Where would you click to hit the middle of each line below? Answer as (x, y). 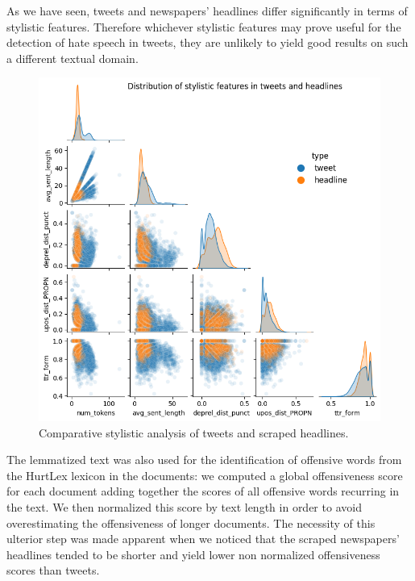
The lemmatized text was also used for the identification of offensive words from (204, 460)
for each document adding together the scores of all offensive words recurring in (203, 491)
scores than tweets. (53, 570)
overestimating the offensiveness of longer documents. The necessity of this (191, 522)
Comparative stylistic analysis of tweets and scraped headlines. (194, 432)
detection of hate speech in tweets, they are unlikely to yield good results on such (207, 42)
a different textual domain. (73, 58)
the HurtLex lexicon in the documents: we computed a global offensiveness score (205, 475)
